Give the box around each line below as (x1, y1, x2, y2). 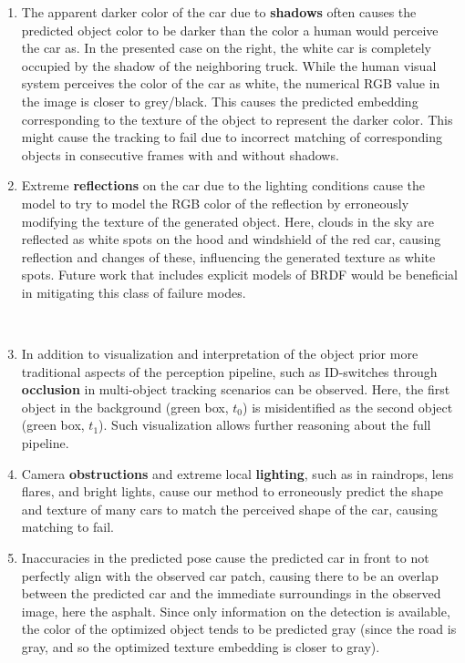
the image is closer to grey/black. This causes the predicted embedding (21, 91, 418, 110)
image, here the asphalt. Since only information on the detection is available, (21, 601, 450, 620)
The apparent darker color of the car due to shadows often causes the (21, 3, 417, 21)
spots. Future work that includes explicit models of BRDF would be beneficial (21, 265, 458, 284)
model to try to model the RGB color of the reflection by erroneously (21, 193, 409, 212)
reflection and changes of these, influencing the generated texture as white (21, 247, 436, 266)
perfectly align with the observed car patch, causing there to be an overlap (21, 566, 439, 585)
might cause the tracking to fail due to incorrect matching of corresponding (21, 127, 442, 147)
